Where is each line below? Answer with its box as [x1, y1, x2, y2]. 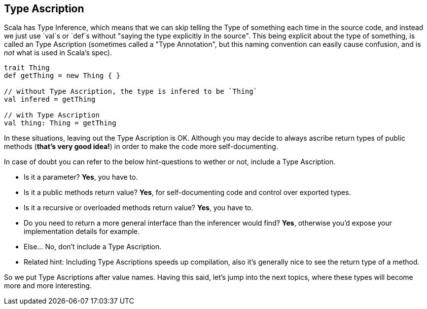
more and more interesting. [4, 281, 92, 290]
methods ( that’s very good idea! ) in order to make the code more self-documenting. [4, 142, 278, 151]
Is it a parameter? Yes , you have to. [24, 173, 138, 182]
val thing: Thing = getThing [4, 119, 116, 127]
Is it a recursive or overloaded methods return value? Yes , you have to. [24, 203, 253, 212]
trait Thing [4, 64, 50, 72]
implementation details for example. [24, 227, 140, 236]
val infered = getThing [4, 95, 96, 104]
